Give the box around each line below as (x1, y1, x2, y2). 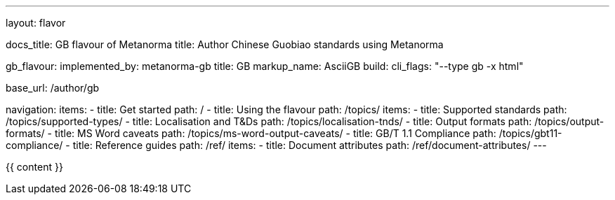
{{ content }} (6, 161, 63, 173)
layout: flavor (6, 17, 66, 29)
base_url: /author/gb (6, 82, 100, 94)
